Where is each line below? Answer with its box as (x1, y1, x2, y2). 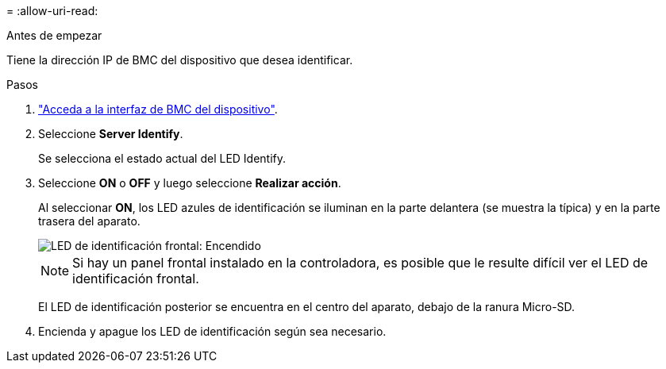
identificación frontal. (72, 271, 199, 286)
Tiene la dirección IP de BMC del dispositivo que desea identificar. (6, 53, 353, 67)
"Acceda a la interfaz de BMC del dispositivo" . (38, 102, 278, 116)
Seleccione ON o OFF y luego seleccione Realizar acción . (38, 176, 341, 190)
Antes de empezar (6, 29, 102, 42)
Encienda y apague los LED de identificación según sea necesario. (38, 325, 387, 338)
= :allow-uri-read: (6, 4, 98, 17)
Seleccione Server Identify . (38, 127, 183, 140)
